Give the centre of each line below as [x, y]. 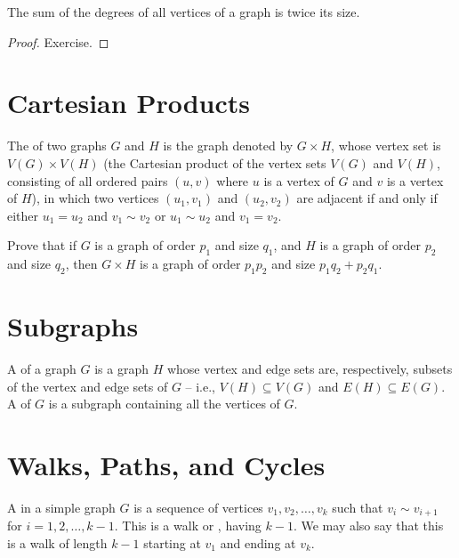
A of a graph [42, 368]
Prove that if [42, 245]
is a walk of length [57, 542]
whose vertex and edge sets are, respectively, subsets [310, 368]
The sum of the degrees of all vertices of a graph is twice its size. [184, 12]
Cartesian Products [129, 103]
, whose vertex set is [386, 146]
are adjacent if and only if [367, 198]
